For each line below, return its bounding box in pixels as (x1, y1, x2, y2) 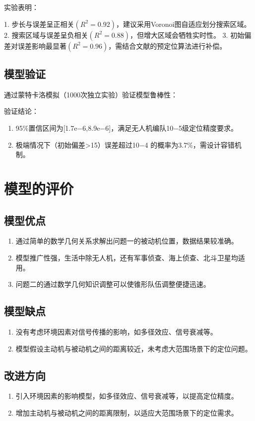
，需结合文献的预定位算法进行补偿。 (108, 40, 227, 51)
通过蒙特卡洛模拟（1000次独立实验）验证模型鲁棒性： (4, 89, 178, 99)
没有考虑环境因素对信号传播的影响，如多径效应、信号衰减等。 (15, 326, 217, 337)
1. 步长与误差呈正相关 (4, 18, 74, 29)
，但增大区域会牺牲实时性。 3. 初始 (129, 29, 245, 40)
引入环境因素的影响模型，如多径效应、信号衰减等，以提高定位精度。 (15, 391, 238, 401)
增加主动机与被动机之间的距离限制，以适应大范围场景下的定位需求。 (15, 407, 238, 418)
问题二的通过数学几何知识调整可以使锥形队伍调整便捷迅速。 (15, 279, 210, 289)
